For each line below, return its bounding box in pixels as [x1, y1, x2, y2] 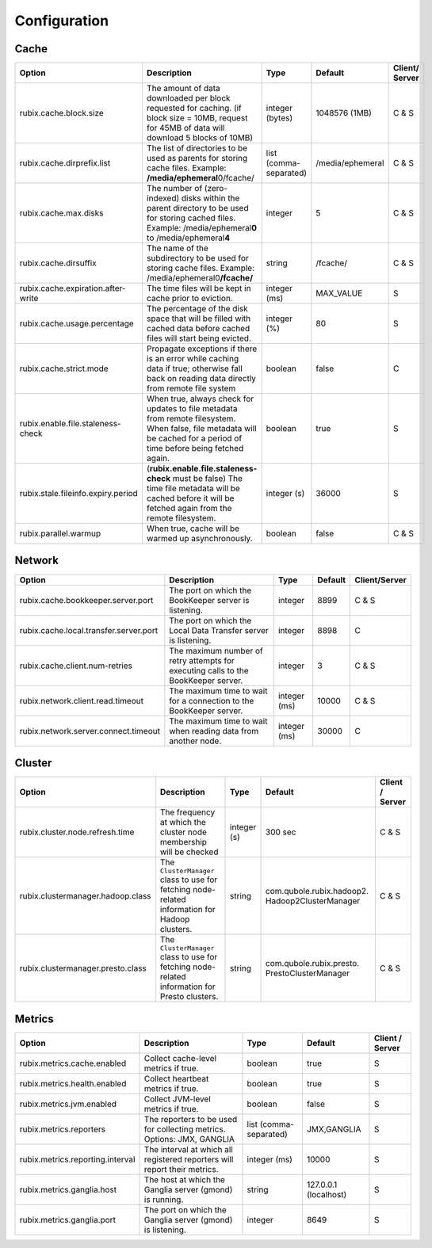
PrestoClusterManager [266, 967, 350, 979]
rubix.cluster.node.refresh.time [19, 826, 135, 838]
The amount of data [147, 83, 221, 94]
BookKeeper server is [169, 594, 250, 605]
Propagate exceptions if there [147, 343, 258, 354]
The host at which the [143, 1174, 226, 1185]
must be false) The [172, 473, 243, 484]
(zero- [204, 183, 228, 194]
